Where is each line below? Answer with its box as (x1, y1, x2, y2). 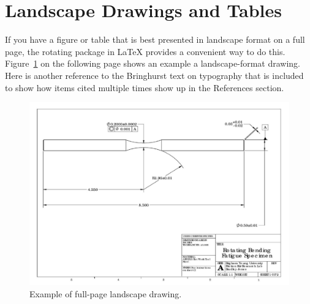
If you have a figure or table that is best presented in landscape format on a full (5, 33, 305, 46)
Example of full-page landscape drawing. (29, 287, 182, 300)
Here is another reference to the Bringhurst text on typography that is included (5, 69, 304, 81)
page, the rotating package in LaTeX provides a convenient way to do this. (5, 45, 285, 57)
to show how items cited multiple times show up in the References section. (5, 81, 284, 94)
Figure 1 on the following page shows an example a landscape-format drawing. (5, 57, 300, 70)
